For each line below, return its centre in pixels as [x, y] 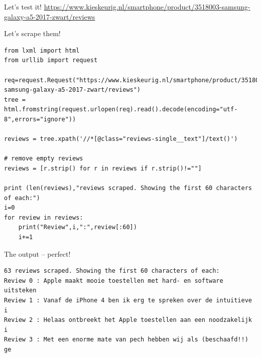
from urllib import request [51, 60]
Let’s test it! [23, 7]
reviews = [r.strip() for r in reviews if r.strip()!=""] [103, 168]
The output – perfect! [37, 253]
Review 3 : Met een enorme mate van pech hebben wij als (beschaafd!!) [126, 340]
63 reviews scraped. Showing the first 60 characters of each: [112, 271]
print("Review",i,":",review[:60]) [78, 227]
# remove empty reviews [44, 159]
